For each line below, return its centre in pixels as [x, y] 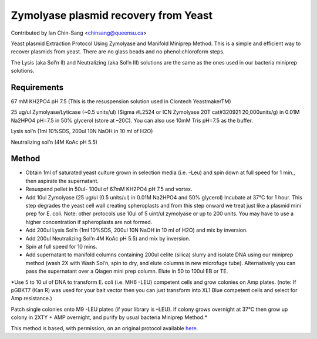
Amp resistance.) [31, 299]
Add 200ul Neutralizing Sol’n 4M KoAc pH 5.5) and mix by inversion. [108, 238]
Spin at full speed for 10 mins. [61, 247]
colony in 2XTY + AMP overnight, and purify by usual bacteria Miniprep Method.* [109, 317]
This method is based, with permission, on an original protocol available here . [104, 328]
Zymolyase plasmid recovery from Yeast [112, 15]
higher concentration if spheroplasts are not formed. [89, 222]
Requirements [37, 87]
